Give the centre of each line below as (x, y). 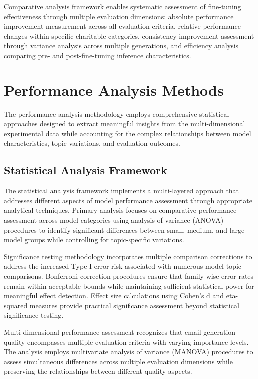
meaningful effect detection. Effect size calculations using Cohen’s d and (114, 295)
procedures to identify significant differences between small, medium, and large (124, 230)
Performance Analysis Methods (114, 90)
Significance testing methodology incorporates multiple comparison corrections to (128, 256)
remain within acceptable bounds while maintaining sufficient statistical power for (129, 285)
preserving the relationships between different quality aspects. (98, 371)
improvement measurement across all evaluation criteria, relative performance (122, 26)
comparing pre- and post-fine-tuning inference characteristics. (98, 55)
